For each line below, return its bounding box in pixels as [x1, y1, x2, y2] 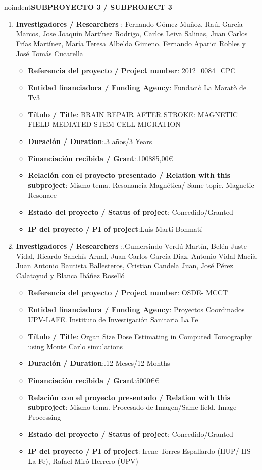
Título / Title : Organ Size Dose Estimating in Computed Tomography [28, 331, 252, 342]
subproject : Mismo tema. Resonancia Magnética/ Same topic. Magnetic [28, 179, 254, 190]
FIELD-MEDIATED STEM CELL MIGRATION [28, 119, 181, 129]
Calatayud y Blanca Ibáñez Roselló [16, 270, 125, 280]
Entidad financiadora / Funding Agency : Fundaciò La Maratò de [28, 82, 246, 92]
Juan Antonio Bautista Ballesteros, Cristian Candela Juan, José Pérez [16, 260, 233, 271]
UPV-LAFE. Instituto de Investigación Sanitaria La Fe [28, 314, 198, 324]
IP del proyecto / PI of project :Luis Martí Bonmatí [28, 223, 202, 234]
